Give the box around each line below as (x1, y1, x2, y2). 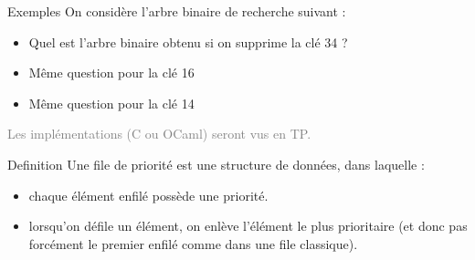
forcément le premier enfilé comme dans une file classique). (28, 234, 358, 253)
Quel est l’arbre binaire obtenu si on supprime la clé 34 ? (28, 32, 348, 51)
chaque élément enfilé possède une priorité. (28, 185, 269, 204)
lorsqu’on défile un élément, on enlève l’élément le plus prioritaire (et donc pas (28, 216, 468, 235)
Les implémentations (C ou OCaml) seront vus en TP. (7, 124, 311, 143)
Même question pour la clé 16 (28, 63, 195, 82)
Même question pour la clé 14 (28, 93, 195, 112)
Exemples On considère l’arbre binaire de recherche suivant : (7, 2, 346, 20)
